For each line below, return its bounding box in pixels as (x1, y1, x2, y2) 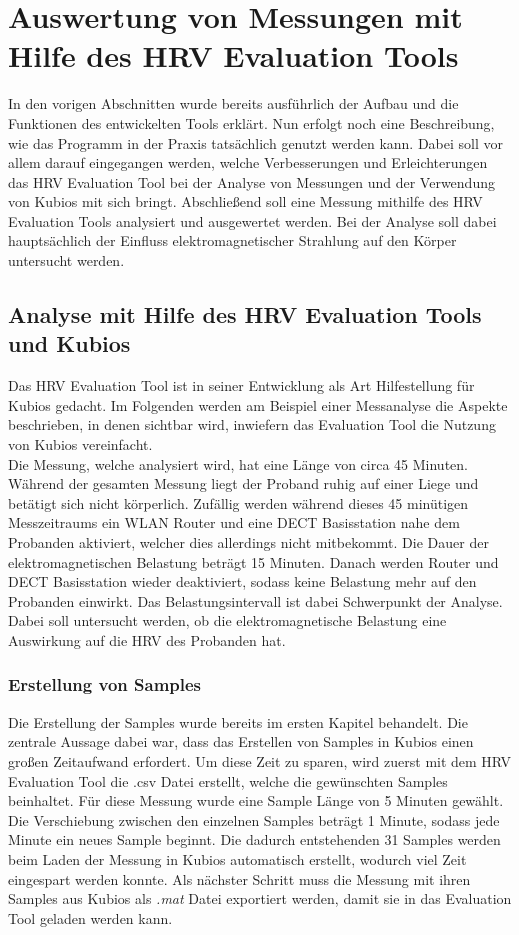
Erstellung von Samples (8, 672, 202, 697)
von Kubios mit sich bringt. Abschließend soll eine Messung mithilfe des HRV (8, 191, 483, 212)
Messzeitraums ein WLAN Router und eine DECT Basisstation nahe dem (8, 512, 460, 533)
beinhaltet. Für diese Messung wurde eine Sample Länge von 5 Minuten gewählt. (8, 790, 504, 811)
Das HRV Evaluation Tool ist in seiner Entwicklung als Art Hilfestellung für (8, 375, 475, 396)
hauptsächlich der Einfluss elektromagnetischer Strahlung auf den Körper (8, 230, 457, 251)
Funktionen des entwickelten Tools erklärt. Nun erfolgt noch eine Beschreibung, (8, 112, 495, 133)
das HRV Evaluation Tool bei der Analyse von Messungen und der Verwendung (8, 171, 495, 192)
